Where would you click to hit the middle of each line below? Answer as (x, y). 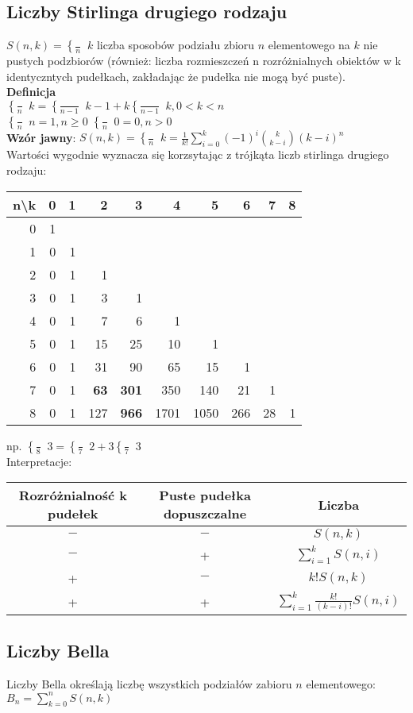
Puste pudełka (205, 495)
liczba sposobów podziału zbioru (176, 45)
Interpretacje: (39, 461)
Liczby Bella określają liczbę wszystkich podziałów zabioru (149, 683)
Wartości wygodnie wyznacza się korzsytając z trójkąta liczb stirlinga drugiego (198, 154)
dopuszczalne (205, 514)
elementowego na (309, 45)
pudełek (73, 514)
